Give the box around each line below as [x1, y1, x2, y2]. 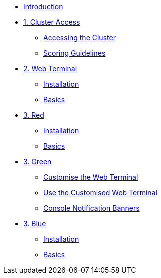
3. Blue [23, 219, 46, 228]
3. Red [23, 111, 44, 119]
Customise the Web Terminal [43, 173, 138, 181]
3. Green [23, 157, 52, 166]
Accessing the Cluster [43, 33, 116, 42]
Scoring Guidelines [43, 49, 106, 57]
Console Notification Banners [43, 204, 140, 212]
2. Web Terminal [23, 64, 77, 73]
